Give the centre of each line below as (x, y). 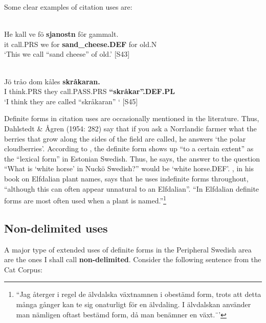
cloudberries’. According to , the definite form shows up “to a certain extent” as (129, 148)
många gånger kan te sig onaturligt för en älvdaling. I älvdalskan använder (134, 304)
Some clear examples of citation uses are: (68, 7)
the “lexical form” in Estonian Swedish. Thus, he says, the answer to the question (132, 158)
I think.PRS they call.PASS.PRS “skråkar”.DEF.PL (90, 91)
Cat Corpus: (23, 269)
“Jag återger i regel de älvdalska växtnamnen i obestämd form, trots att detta (139, 294)
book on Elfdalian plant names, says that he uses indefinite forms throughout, (126, 178)
